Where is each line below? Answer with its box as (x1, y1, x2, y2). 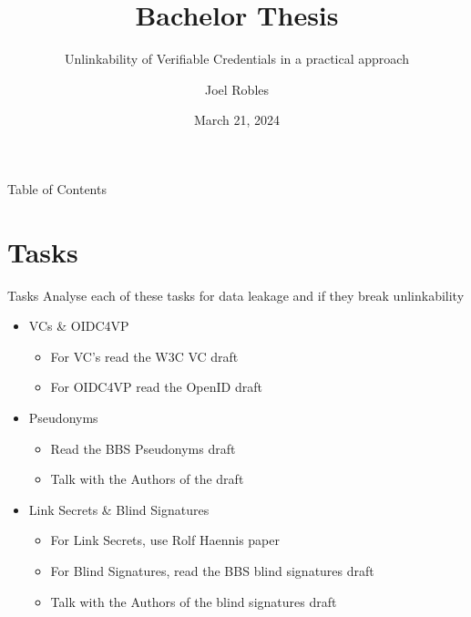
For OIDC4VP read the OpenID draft (50, 377, 262, 396)
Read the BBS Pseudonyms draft (50, 438, 236, 458)
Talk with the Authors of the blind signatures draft (50, 591, 337, 611)
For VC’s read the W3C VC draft (50, 346, 239, 365)
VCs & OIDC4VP (28, 316, 129, 335)
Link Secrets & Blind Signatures (28, 499, 210, 519)
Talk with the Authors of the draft (50, 469, 244, 488)
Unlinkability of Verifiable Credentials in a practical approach (65, 49, 409, 68)
